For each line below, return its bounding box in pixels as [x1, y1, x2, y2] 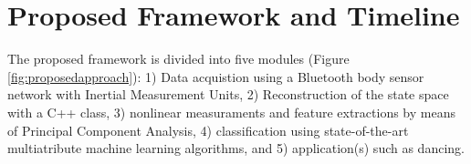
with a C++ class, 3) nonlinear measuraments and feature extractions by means [7, 102, 455, 121]
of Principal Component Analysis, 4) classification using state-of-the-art [7, 120, 409, 139]
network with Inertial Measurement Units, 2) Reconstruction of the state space [7, 85, 449, 104]
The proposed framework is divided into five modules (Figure [7, 49, 350, 68]
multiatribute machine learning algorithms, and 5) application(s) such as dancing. [7, 138, 465, 158]
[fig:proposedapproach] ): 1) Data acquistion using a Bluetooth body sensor [7, 67, 424, 86]
